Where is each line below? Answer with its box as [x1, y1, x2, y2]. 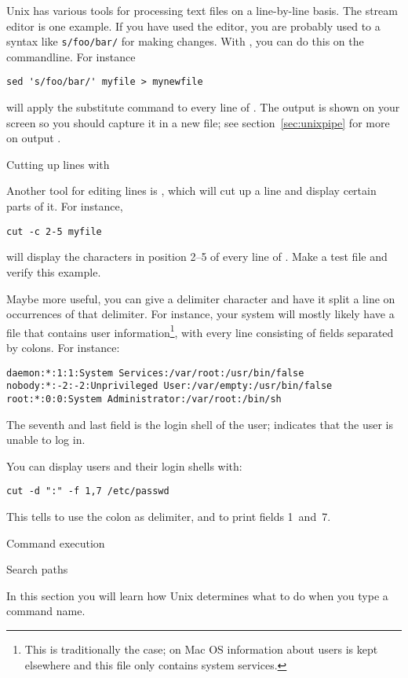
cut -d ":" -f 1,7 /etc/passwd [6, 486, 169, 497]
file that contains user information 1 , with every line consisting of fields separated [6, 321, 394, 340]
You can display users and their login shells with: [6, 457, 242, 474]
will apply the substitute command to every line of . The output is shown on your [6, 99, 400, 115]
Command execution [6, 534, 105, 551]
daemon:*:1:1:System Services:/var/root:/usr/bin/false [6, 367, 304, 379]
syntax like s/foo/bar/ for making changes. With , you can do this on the [6, 33, 364, 49]
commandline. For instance [6, 48, 136, 64]
